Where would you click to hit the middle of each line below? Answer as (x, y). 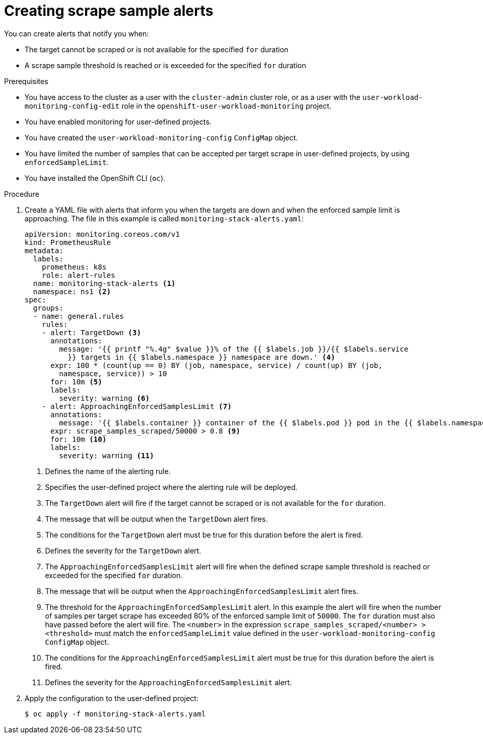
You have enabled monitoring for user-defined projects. (118, 121)
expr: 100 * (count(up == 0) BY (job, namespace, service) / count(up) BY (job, (216, 365)
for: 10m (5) (76, 382)
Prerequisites (26, 81)
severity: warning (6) (104, 398)
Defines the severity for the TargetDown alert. (123, 550)
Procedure (22, 194)
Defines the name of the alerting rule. (108, 471)
